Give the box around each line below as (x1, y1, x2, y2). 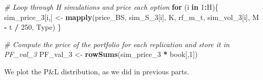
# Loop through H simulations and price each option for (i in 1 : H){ (4, 2, 219, 12)
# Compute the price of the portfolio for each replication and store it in (4, 38, 230, 49)
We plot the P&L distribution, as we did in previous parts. (4, 66, 190, 76)
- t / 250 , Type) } (4, 22, 62, 32)
